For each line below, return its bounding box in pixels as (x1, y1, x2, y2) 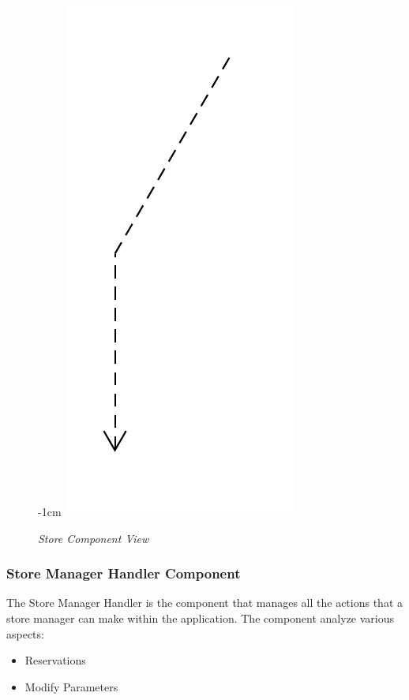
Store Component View (38, 530, 149, 546)
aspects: (6, 625, 44, 642)
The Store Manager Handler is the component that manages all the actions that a (6, 594, 403, 611)
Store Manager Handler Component (6, 563, 241, 583)
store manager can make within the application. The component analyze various (6, 610, 395, 626)
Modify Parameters (24, 678, 118, 694)
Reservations (24, 652, 86, 668)
